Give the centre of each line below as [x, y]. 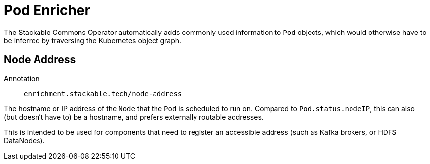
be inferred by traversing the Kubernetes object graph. [93, 40]
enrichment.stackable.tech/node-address [103, 93]
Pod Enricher [47, 10]
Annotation [22, 78]
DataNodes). [24, 140]
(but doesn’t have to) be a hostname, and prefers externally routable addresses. [134, 117]
